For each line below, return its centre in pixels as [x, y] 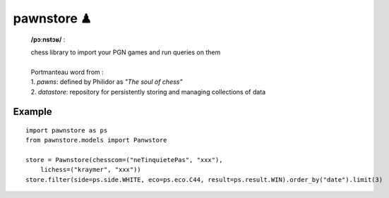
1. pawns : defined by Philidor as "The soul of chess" [107, 82]
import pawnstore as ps [67, 130]
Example [32, 112]
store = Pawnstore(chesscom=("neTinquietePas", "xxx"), [124, 160]
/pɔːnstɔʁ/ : [48, 39]
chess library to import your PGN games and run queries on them [126, 52]
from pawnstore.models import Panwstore [96, 140]
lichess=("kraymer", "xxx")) [90, 170]
